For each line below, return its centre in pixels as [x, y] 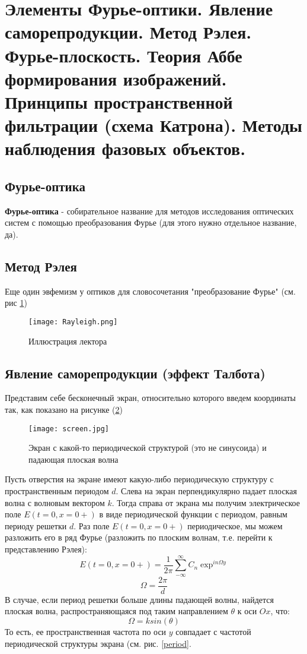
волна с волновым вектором [55, 502]
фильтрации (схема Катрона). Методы [153, 125]
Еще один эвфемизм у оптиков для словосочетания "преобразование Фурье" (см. [150, 291]
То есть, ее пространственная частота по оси [86, 631]
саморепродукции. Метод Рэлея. [128, 32]
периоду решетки [36, 525]
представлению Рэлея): [46, 549]
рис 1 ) [16, 303]
